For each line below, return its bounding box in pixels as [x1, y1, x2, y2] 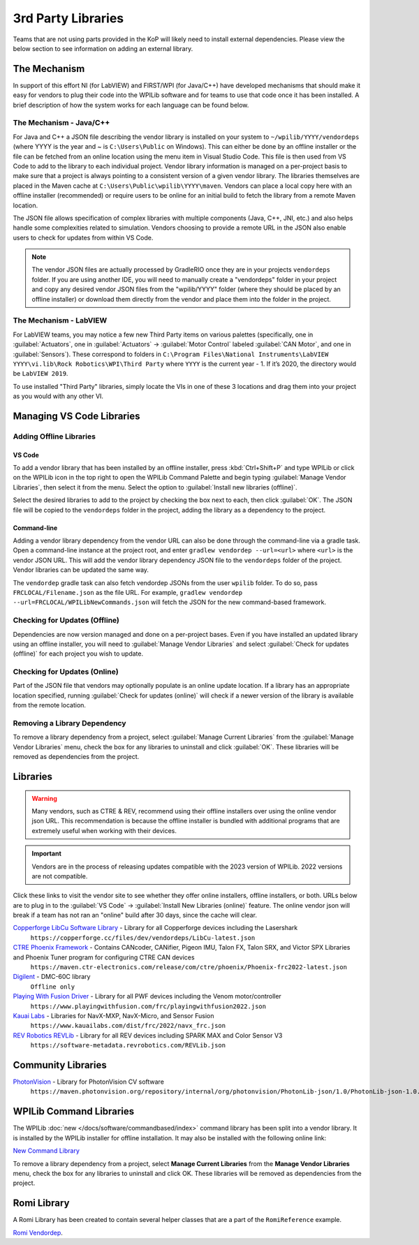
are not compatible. [31, 871, 88, 880]
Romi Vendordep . [13, 1228, 63, 1237]
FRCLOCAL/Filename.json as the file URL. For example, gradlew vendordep [13, 588, 243, 596]
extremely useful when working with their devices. [31, 826, 177, 834]
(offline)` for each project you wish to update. [13, 649, 143, 658]
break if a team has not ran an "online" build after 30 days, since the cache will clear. [13, 911, 258, 920]
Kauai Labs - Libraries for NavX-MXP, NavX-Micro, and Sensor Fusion [13, 1011, 214, 1019]
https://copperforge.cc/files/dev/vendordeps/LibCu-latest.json [30, 934, 256, 942]
